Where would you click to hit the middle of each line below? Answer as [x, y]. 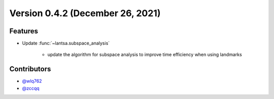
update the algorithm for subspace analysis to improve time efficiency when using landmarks [145, 55]
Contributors [30, 69]
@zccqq [31, 88]
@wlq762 [32, 81]
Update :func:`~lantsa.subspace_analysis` [66, 43]
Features [24, 31]
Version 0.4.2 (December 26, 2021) [85, 13]
